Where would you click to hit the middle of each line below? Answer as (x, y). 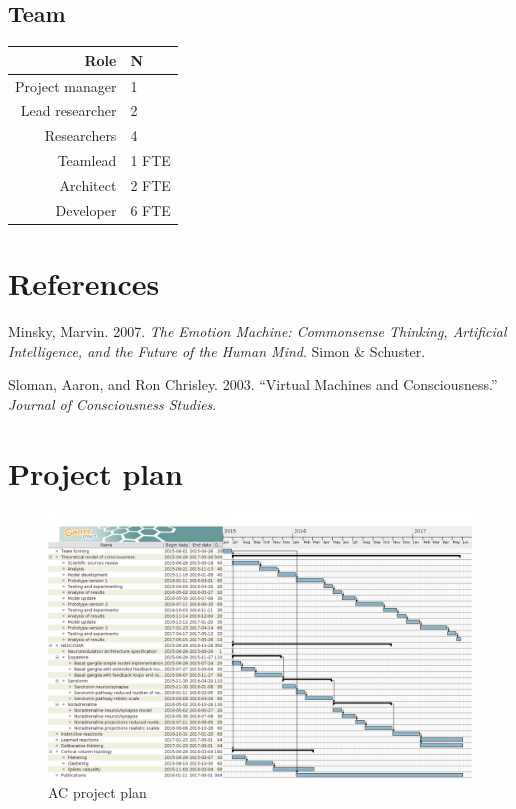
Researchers (80, 135)
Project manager (66, 85)
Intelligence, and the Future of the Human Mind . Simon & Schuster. (217, 350)
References (84, 283)
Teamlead (87, 160)
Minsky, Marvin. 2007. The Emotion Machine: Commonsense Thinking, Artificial (257, 330)
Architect (88, 184)
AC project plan (97, 791)
